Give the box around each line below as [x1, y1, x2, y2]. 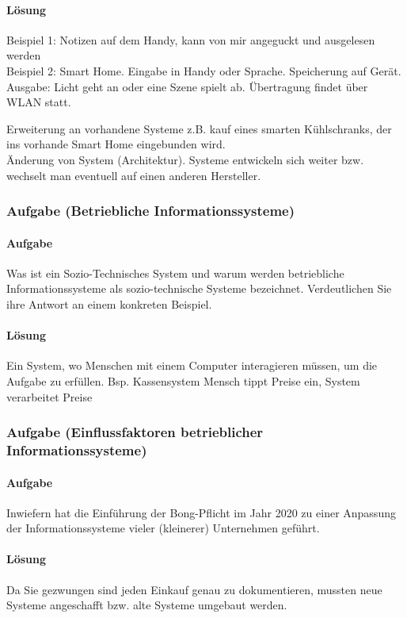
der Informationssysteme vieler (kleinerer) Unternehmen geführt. [6, 520, 320, 536]
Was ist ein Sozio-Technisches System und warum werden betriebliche [6, 264, 344, 281]
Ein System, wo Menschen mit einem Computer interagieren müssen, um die [6, 357, 378, 374]
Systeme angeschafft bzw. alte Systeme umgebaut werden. [6, 597, 287, 613]
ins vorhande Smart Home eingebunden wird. [6, 136, 226, 152]
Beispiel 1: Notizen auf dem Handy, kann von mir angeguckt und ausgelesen [6, 31, 375, 48]
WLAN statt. [6, 94, 71, 110]
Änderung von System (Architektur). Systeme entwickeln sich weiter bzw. [6, 151, 364, 167]
